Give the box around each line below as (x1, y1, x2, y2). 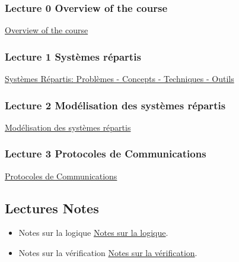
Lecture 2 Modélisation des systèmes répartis (5, 97, 226, 112)
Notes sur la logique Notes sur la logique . (18, 226, 168, 239)
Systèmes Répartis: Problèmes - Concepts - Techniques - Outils (5, 72, 234, 85)
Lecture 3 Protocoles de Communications (5, 146, 206, 161)
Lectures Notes (5, 198, 99, 217)
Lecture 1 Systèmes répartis (5, 49, 141, 64)
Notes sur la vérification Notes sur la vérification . (18, 247, 197, 259)
